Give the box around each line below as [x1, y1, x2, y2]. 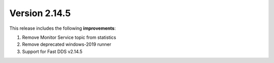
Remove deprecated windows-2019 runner [22, 41, 112, 47]
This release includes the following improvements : [9, 25, 116, 31]
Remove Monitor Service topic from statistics [22, 34, 116, 40]
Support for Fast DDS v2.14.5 [22, 48, 83, 54]
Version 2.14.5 [9, 8, 71, 19]
